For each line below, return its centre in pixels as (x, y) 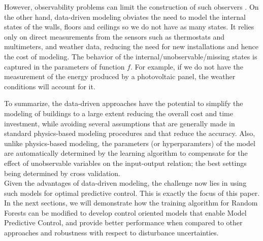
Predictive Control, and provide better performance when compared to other (123, 222)
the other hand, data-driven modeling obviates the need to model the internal (125, 16)
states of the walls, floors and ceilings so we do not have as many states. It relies (129, 27)
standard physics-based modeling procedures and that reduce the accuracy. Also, (130, 133)
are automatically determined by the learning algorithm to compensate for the (126, 153)
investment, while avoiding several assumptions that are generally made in (120, 123)
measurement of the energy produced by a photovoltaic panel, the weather (120, 76)
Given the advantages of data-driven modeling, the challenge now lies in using (125, 183)
